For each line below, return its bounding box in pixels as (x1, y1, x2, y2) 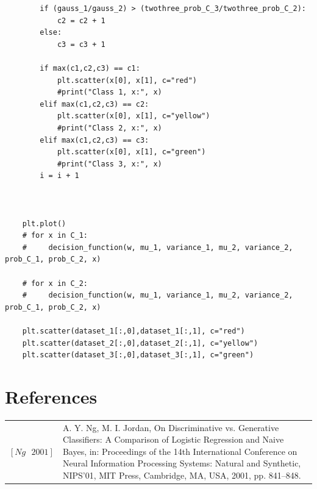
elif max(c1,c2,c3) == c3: (40, 135, 149, 145)
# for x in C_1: (22, 231, 88, 240)
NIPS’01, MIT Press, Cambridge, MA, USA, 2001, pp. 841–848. (62, 469, 301, 482)
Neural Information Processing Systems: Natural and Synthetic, (62, 457, 301, 469)
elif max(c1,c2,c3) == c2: (40, 99, 149, 109)
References (5, 384, 98, 409)
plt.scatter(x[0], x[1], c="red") (57, 76, 197, 85)
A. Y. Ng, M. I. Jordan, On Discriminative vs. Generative (62, 421, 279, 434)
